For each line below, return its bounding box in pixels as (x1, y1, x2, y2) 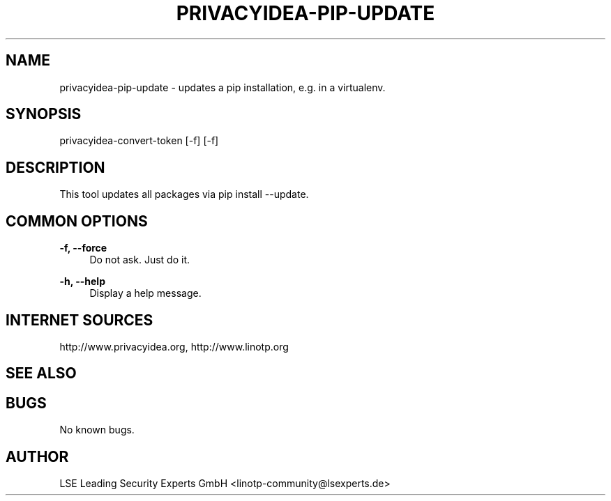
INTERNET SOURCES (6, 311, 153, 329)
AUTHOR (6, 447, 69, 465)
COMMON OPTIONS (6, 212, 148, 230)
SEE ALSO (6, 364, 77, 383)
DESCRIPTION (6, 158, 105, 176)
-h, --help (59, 275, 105, 288)
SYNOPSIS (6, 105, 82, 123)
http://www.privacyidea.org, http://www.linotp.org (59, 340, 289, 353)
